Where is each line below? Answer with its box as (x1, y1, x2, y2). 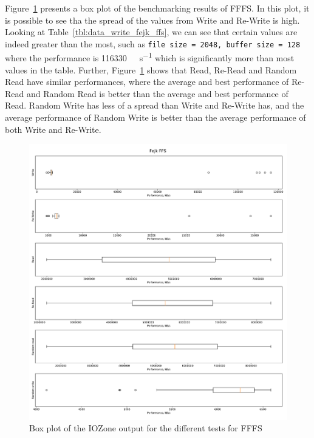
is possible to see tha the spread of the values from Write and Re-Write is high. (5, 13, 300, 26)
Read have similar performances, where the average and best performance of (5, 75, 289, 88)
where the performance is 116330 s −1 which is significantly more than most (5, 50, 295, 64)
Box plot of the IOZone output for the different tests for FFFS (29, 422, 262, 434)
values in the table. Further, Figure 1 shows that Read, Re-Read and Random (5, 63, 297, 76)
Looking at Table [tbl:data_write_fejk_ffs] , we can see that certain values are (5, 25, 298, 38)
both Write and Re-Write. (5, 123, 101, 135)
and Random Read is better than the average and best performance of (26, 87, 288, 99)
